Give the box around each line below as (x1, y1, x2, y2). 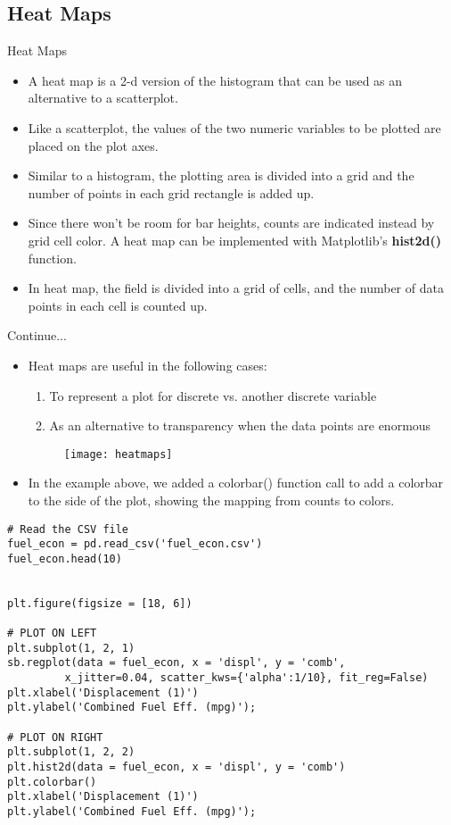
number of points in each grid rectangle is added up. (28, 183, 315, 202)
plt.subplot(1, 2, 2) (7, 746, 135, 759)
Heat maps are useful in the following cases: (28, 355, 267, 374)
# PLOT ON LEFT (7, 627, 97, 640)
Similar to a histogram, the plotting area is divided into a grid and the (28, 166, 414, 185)
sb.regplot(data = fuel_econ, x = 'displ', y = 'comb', (7, 656, 346, 670)
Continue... (7, 326, 67, 345)
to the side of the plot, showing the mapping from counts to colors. (28, 490, 395, 509)
